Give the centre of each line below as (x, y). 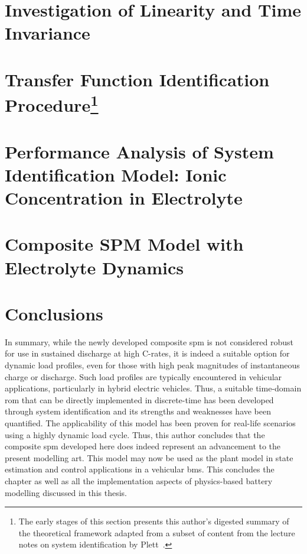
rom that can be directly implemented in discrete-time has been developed (139, 399)
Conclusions (54, 313)
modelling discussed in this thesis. (66, 492)
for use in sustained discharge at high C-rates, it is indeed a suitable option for (147, 353)
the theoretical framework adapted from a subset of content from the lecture (157, 532)
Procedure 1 (52, 103)
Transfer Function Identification (137, 79)
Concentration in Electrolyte (124, 198)
